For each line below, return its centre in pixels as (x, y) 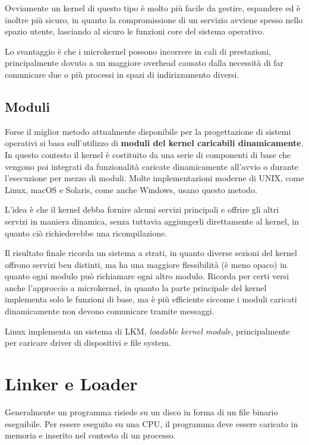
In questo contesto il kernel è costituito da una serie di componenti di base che (148, 154)
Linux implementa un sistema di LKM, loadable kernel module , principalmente (147, 331)
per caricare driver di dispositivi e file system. (88, 343)
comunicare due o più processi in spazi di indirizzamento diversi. (122, 74)
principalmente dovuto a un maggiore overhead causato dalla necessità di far (144, 63)
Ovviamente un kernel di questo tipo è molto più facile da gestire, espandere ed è (153, 8)
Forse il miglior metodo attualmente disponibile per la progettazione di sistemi (148, 131)
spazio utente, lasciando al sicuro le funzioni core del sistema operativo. (135, 31)
